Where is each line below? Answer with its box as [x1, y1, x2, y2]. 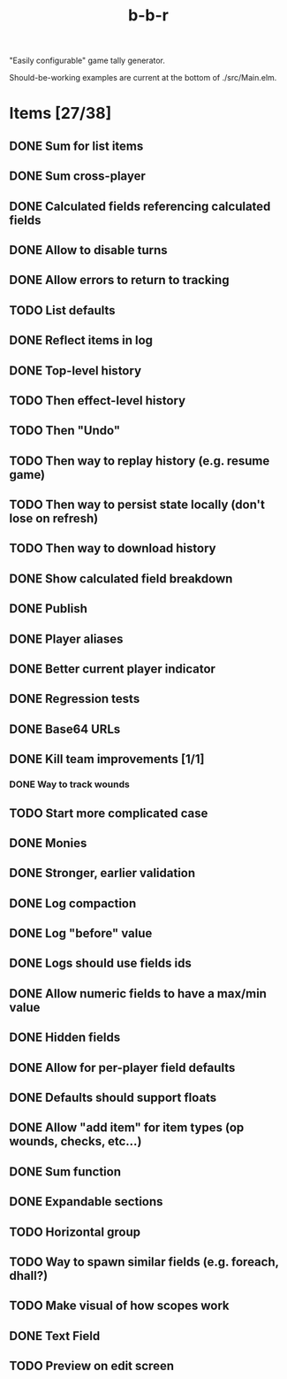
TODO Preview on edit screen [9, 1359, 175, 1374]
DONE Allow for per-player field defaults [9, 1059, 236, 1075]
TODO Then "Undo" [9, 423, 121, 438]
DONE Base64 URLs [9, 721, 121, 736]
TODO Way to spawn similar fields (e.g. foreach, [9, 1254, 280, 1269]
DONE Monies [9, 836, 87, 851]
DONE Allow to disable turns [9, 243, 168, 258]
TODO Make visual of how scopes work [9, 1298, 230, 1314]
